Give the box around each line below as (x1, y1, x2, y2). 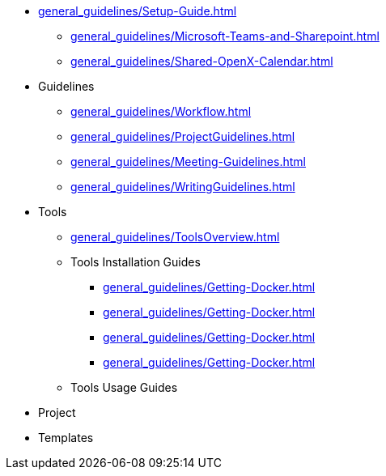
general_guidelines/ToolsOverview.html (70, 230, 280, 244)
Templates (38, 431, 94, 444)
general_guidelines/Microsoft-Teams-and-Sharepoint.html (70, 29, 380, 43)
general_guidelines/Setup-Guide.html (38, 4, 237, 18)
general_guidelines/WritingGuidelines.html (70, 180, 295, 193)
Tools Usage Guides (70, 380, 178, 394)
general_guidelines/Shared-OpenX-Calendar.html (70, 54, 333, 68)
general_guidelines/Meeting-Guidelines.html (70, 155, 306, 168)
